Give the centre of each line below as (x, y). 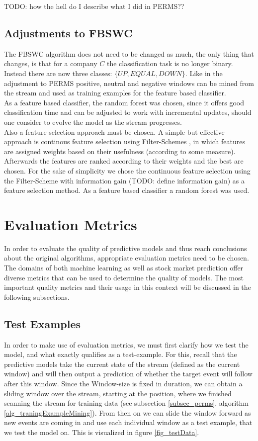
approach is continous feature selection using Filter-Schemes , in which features (125, 141)
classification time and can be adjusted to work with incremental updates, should (128, 112)
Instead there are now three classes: (58, 73)
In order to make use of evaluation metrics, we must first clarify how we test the (126, 344)
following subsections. (37, 297)
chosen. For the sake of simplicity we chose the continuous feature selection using (127, 170)
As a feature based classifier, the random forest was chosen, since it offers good (124, 102)
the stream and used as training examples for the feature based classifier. (115, 93)
